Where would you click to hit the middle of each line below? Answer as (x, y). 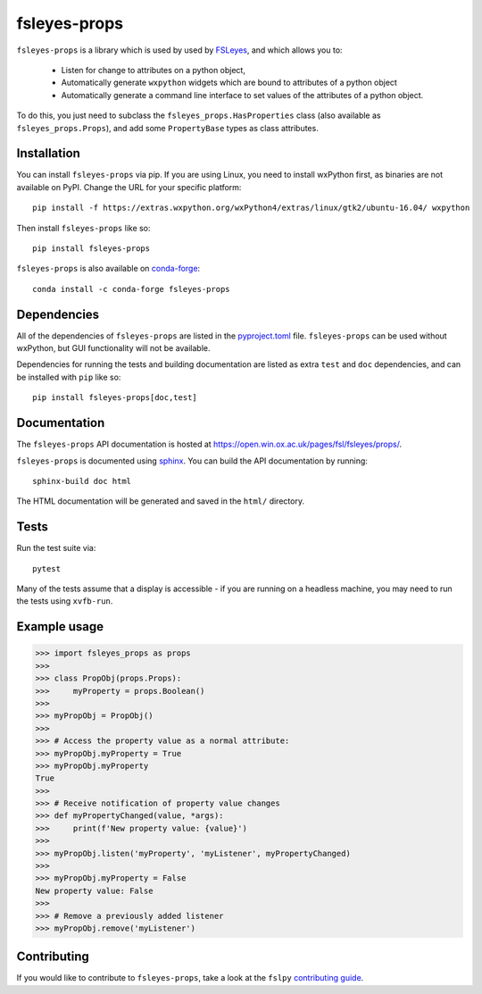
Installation (48, 153)
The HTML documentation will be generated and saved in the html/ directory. (161, 501)
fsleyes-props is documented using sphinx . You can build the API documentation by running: (192, 461)
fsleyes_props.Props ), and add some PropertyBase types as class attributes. (167, 128)
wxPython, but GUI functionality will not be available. (113, 348)
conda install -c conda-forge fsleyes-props (132, 289)
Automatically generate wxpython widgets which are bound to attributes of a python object (229, 83)
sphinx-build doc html (82, 481)
